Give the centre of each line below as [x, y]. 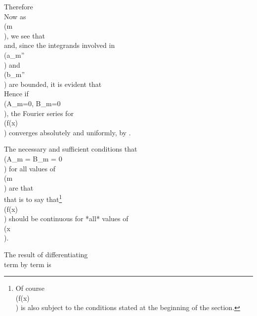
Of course [30, 288]
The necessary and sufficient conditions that [71, 149]
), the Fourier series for [39, 113]
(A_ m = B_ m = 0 [33, 158]
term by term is [28, 264]
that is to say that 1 [33, 198]
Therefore [19, 6]
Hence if [16, 94]
